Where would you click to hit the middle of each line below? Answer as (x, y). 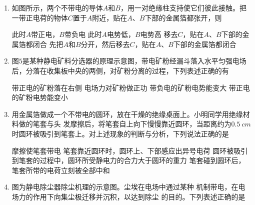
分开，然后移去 (105, 44)
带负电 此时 (83, 34)
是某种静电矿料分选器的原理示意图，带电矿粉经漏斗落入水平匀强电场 (134, 61)
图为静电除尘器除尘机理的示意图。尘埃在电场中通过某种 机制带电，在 (125, 187)
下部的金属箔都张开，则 (183, 17)
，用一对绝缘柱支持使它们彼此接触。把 (183, 7)
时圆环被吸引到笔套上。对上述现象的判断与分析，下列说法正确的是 (120, 133)
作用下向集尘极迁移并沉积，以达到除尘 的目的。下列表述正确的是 (139, 196)
